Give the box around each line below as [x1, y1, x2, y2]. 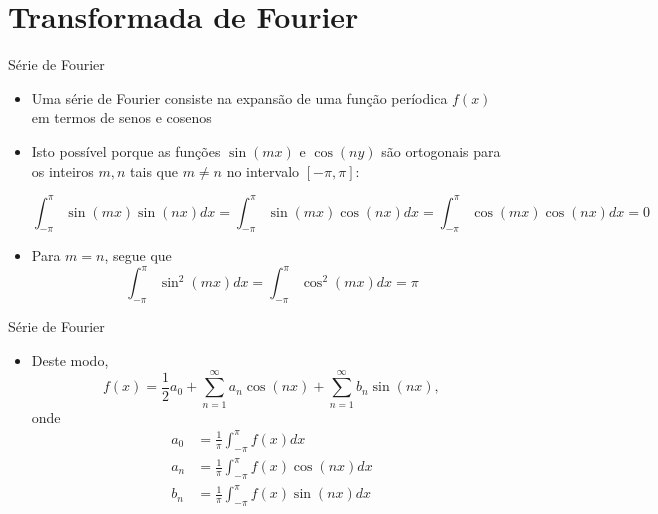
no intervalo [226, 160, 300, 181]
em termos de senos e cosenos [31, 107, 212, 128]
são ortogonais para [381, 140, 501, 161]
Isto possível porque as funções [31, 140, 221, 161]
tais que [130, 160, 178, 181]
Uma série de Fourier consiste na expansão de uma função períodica [31, 87, 448, 108]
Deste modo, [31, 349, 109, 370]
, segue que [104, 245, 172, 266]
